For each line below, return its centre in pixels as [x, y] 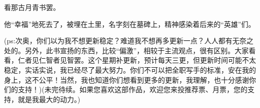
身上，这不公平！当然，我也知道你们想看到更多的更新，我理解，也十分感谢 [126, 79]
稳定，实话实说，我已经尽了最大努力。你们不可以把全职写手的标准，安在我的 [130, 69]
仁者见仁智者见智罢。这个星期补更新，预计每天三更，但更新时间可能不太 [137, 60]
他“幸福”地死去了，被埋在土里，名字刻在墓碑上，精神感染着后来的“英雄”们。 [130, 24]
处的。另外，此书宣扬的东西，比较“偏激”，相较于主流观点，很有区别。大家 [126, 50]
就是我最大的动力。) [49, 99]
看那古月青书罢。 [32, 7]
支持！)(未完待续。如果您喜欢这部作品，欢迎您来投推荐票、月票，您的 [132, 89]
